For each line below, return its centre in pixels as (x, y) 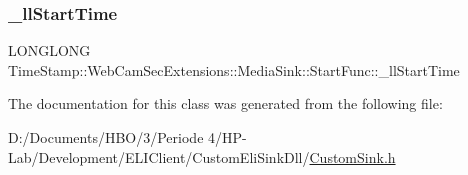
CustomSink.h (352, 156)
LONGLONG (49, 50)
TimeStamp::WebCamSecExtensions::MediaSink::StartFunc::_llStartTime (234, 69)
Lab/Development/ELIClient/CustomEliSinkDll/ (159, 156)
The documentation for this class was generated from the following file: (225, 103)
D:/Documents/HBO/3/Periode (106, 137)
